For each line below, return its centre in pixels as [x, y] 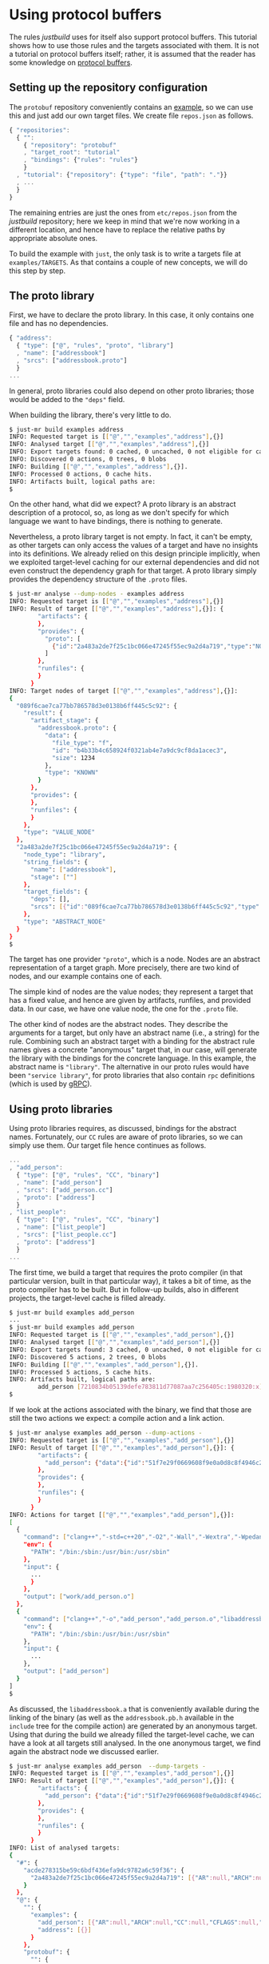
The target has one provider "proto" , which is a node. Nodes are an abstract [134, 960]
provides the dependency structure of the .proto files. [98, 579]
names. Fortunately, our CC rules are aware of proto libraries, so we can [126, 1137]
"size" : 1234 [73, 758]
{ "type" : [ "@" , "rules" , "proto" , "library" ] [95, 346]
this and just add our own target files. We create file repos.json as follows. [131, 115]
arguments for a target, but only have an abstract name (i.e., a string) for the [134, 1033]
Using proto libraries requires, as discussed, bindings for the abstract [123, 1129]
